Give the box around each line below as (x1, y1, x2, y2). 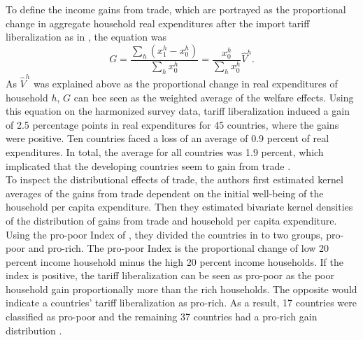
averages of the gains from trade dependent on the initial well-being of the (6, 185, 324, 200)
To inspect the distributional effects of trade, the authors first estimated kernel (6, 172, 343, 187)
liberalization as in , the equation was (6, 29, 167, 44)
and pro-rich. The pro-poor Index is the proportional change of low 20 (28, 241, 329, 255)
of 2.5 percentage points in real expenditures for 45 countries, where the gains (6, 117, 339, 132)
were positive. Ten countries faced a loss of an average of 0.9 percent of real (6, 131, 329, 146)
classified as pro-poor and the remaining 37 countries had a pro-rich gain (6, 309, 318, 324)
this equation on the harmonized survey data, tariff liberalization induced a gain (6, 104, 350, 118)
